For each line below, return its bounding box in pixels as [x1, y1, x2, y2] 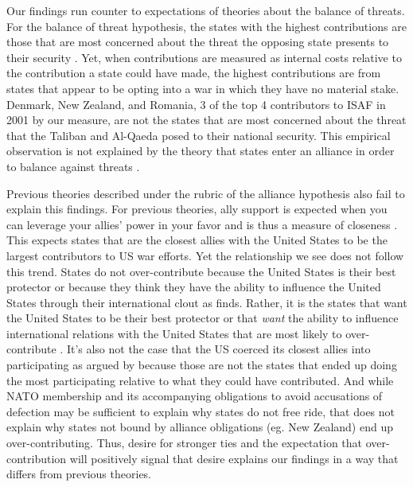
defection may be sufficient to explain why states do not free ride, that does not [6, 403, 395, 419]
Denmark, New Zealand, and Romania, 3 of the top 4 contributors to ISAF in [6, 95, 386, 112]
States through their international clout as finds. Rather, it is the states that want [6, 294, 407, 310]
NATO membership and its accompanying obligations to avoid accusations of [6, 388, 383, 404]
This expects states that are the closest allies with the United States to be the [6, 232, 388, 248]
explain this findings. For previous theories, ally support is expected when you [6, 201, 388, 217]
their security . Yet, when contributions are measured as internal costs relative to [6, 49, 402, 65]
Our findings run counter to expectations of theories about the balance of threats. [6, 2, 405, 18]
